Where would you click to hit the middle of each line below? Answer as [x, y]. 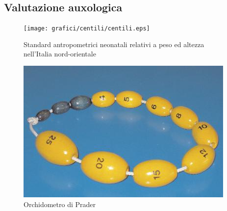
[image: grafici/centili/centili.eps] [87, 29]
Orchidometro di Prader [60, 204]
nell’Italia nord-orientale [60, 54]
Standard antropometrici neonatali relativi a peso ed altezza [114, 44]
